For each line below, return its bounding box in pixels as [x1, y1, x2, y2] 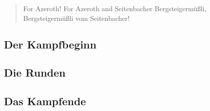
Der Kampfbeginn [4, 36, 96, 51]
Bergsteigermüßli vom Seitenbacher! [23, 13, 130, 23]
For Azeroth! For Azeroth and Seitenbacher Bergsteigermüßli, [23, 3, 207, 13]
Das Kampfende [4, 94, 86, 109]
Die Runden [4, 65, 66, 80]
